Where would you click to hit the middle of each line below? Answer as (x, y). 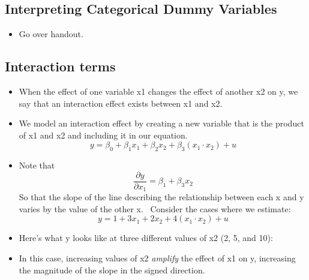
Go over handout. (51, 34)
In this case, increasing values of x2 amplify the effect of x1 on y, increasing (157, 258)
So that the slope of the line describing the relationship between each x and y (161, 197)
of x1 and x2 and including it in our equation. (103, 135)
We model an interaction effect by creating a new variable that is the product (161, 123)
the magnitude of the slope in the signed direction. (112, 270)
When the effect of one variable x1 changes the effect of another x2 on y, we (158, 91)
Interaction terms (60, 66)
